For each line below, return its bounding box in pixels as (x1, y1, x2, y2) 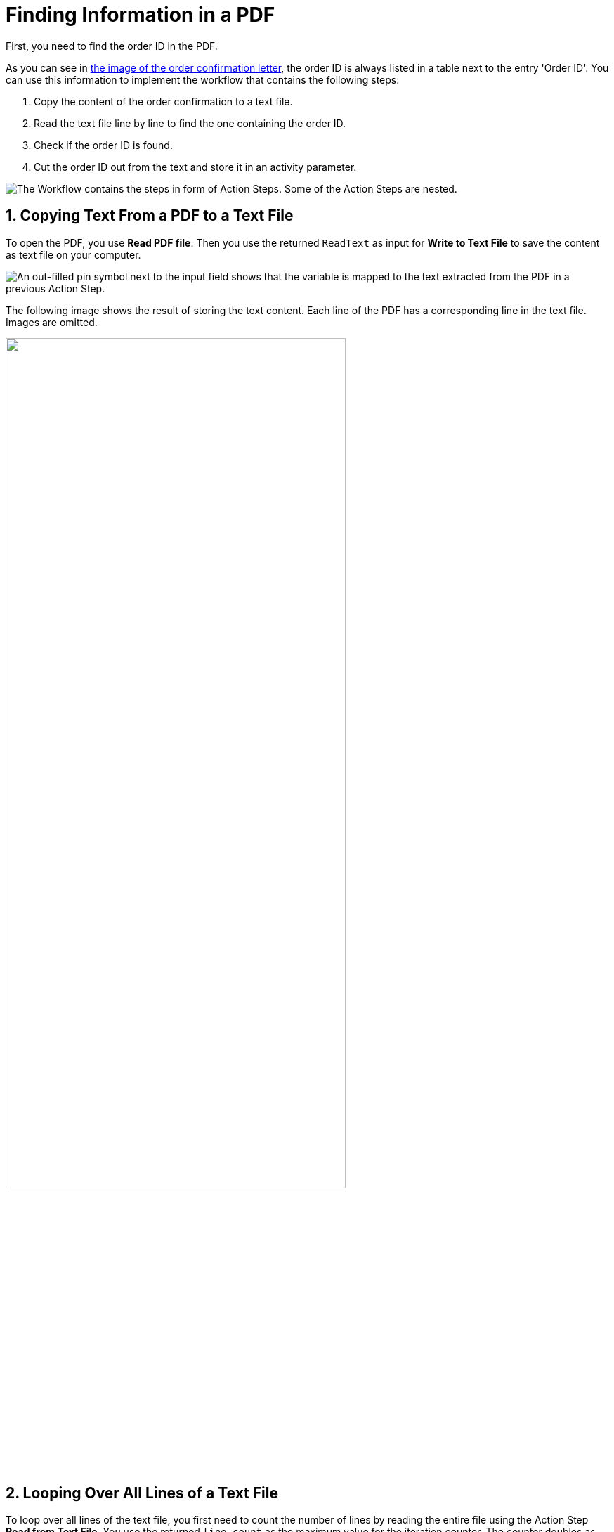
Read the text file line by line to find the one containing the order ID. (34, 117, 346, 129)
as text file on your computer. (6, 248, 141, 261)
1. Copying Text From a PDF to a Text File (6, 207, 294, 225)
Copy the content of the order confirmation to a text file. (34, 95, 293, 108)
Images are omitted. (6, 316, 98, 328)
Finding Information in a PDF (6, 3, 275, 27)
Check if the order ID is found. (34, 138, 173, 151)
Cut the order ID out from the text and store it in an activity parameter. (34, 160, 357, 173)
